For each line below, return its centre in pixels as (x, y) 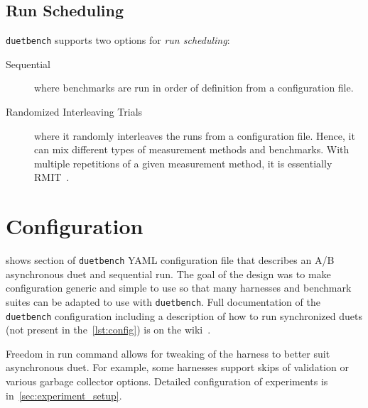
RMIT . (52, 177)
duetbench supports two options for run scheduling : (118, 40)
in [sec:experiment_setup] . (64, 395)
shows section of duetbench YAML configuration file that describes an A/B (170, 260)
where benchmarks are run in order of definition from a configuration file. (194, 88)
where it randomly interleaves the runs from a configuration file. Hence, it (195, 135)
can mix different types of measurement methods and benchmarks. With (192, 149)
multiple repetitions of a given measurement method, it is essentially (183, 163)
